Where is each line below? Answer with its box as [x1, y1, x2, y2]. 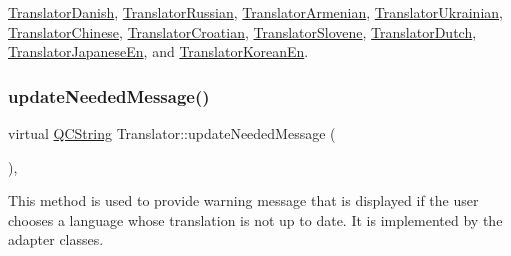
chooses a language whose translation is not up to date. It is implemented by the [8, 209, 503, 230]
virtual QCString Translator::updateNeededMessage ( [8, 123, 336, 143]
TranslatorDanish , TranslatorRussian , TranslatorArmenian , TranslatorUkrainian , [8, 2, 503, 22]
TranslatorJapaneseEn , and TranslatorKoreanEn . [8, 41, 309, 62]
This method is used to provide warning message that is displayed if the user [8, 190, 479, 211]
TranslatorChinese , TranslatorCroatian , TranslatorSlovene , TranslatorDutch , [8, 21, 477, 42]
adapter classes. [8, 229, 104, 250]
